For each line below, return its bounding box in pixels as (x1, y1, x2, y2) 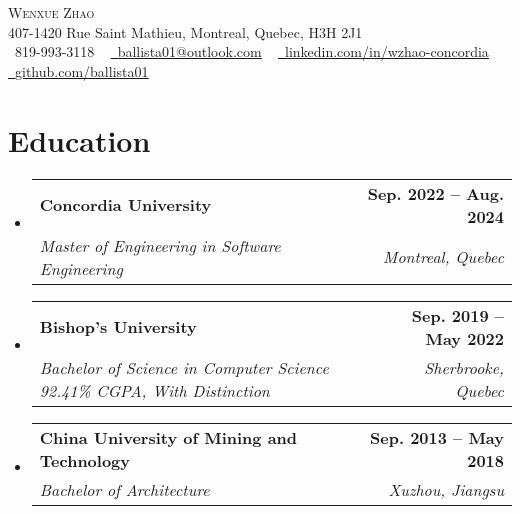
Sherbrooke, (424, 355, 504, 379)
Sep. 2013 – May (370, 425, 504, 449)
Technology (39, 448, 131, 472)
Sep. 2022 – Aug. (367, 181, 504, 205)
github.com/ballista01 (15, 60, 149, 81)
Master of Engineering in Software (39, 233, 281, 257)
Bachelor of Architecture (39, 477, 210, 501)
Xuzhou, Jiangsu (388, 477, 504, 501)
